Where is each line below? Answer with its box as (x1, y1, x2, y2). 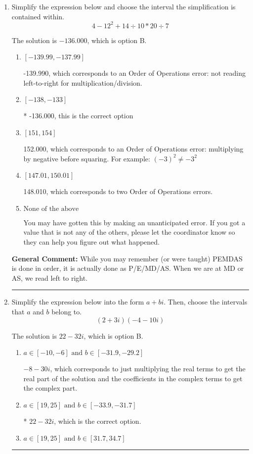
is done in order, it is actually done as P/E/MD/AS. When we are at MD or (11, 263, 244, 273)
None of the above (23, 205, 79, 212)
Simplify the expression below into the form (11, 297, 144, 307)
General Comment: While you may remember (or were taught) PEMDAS (11, 253, 243, 263)
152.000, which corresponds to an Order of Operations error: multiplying (23, 144, 244, 154)
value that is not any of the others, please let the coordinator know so (23, 227, 235, 237)
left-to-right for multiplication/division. (23, 77, 142, 88)
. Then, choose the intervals (164, 297, 248, 307)
